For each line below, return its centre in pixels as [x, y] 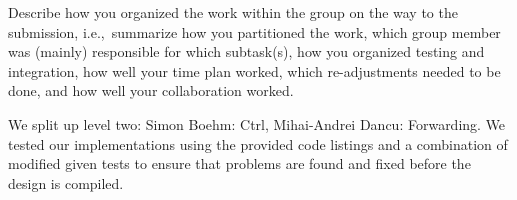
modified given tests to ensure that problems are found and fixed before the [239, 163]
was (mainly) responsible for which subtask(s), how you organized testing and [246, 51]
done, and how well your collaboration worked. [151, 90]
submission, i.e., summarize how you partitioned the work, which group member [254, 31]
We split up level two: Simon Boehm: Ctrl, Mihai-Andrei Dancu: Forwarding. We [257, 123]
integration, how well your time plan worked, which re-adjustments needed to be [254, 70]
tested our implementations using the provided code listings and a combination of [258, 143]
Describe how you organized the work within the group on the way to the [233, 12]
